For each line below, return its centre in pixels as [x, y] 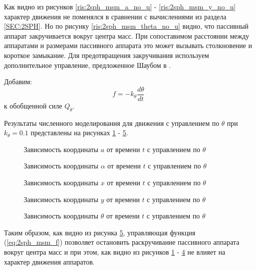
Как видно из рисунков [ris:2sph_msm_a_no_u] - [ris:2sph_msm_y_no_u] [120, 6]
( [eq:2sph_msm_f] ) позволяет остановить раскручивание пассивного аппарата [122, 242]
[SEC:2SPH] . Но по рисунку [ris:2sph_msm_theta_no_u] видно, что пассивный [126, 26]
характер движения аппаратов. [49, 261]
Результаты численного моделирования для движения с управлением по [112, 123]
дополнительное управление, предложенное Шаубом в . [87, 65]
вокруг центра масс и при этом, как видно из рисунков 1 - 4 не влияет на [115, 251]
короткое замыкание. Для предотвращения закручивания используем [107, 55]
